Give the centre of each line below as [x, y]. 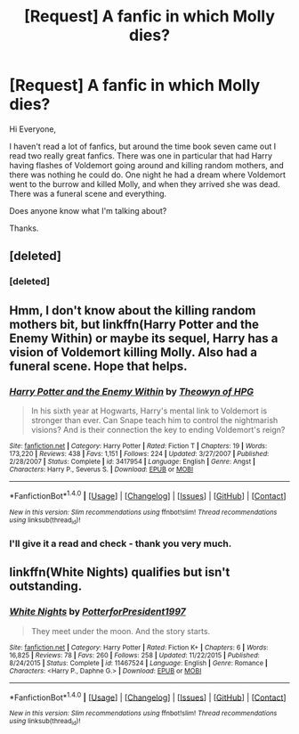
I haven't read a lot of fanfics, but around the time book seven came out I [143, 146]
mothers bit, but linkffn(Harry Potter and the [134, 324]
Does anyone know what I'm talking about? [88, 210]
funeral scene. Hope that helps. [98, 366]
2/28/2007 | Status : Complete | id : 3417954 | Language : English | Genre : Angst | [133, 461]
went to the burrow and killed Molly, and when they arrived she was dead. [145, 183]
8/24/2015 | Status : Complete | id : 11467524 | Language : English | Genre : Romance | [139, 663]
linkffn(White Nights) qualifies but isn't [120, 572]
